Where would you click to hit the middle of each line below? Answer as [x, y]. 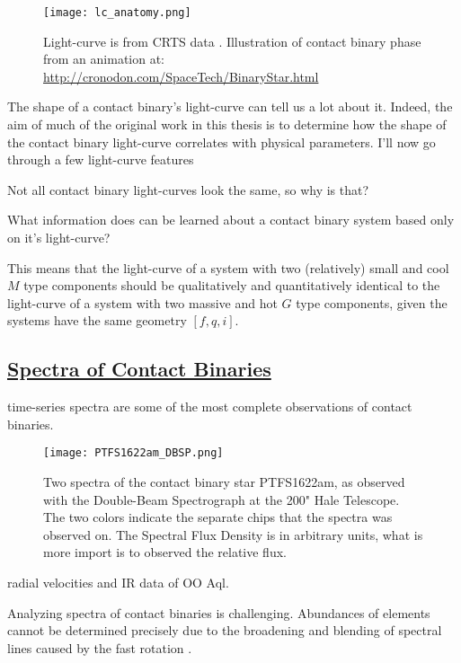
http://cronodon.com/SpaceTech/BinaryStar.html [181, 76]
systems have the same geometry [97, 320]
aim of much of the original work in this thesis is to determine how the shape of [227, 124]
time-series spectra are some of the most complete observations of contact [210, 407]
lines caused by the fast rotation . [100, 647]
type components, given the [372, 302]
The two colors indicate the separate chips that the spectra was [218, 517]
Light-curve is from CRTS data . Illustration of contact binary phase [232, 41]
